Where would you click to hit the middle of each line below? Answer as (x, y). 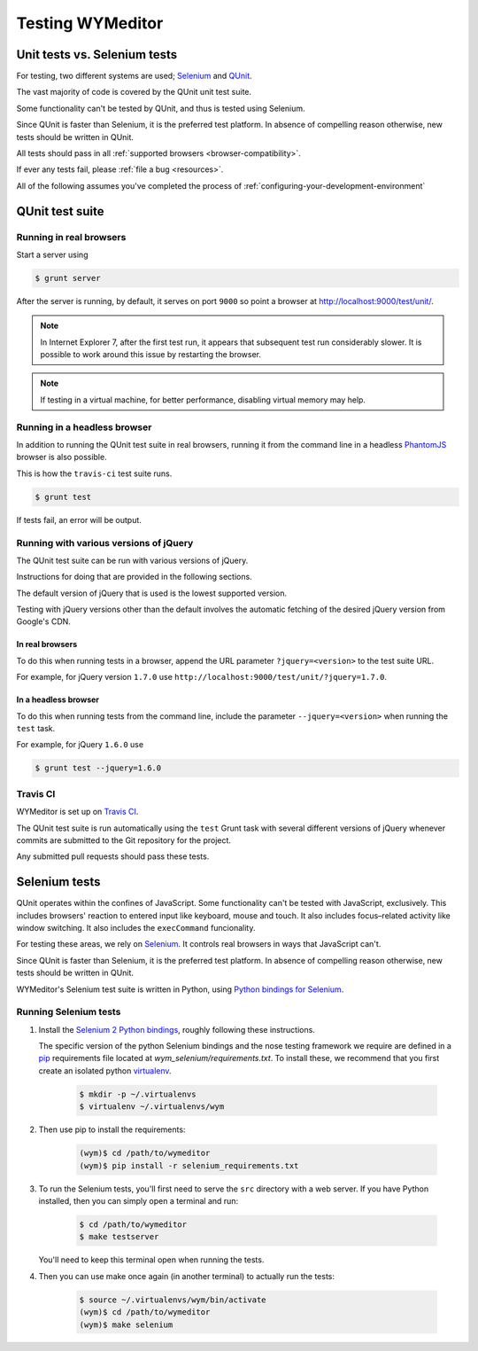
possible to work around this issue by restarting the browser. (150, 355)
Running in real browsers (71, 237)
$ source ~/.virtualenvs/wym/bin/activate (173, 1300)
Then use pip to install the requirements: (112, 1129)
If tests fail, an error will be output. (79, 519)
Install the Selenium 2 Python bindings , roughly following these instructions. (177, 1029)
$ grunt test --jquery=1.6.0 (98, 768)
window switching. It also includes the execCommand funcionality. (136, 928)
